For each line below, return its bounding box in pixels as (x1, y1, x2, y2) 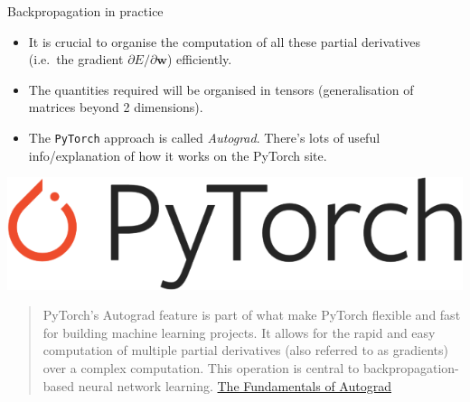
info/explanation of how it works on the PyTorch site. (28, 145, 327, 164)
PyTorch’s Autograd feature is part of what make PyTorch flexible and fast (42, 305, 461, 324)
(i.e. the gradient (28, 50, 124, 69)
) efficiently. (166, 50, 232, 69)
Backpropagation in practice (7, 2, 164, 20)
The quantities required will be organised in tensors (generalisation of (28, 79, 414, 98)
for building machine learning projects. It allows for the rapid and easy (42, 323, 436, 341)
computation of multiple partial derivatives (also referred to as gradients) (42, 341, 448, 360)
